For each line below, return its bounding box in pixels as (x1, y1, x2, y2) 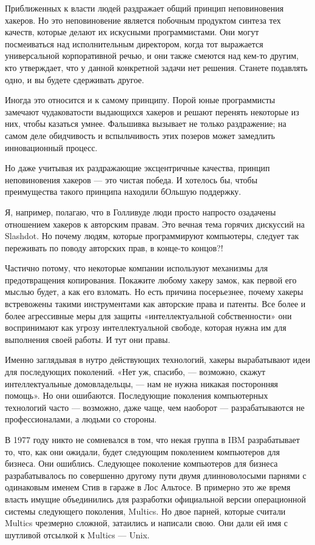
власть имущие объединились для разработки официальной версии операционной (5, 492, 306, 505)
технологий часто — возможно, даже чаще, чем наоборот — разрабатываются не (5, 401, 305, 413)
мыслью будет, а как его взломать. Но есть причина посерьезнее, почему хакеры (5, 285, 303, 298)
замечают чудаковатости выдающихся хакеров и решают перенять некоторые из (5, 105, 299, 118)
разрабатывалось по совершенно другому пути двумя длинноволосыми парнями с (5, 469, 307, 481)
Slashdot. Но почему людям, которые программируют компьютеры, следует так (5, 229, 299, 242)
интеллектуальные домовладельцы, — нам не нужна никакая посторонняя (5, 377, 279, 390)
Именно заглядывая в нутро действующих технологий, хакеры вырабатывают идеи (5, 353, 310, 366)
